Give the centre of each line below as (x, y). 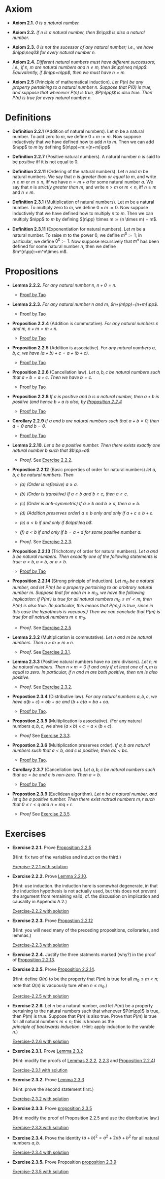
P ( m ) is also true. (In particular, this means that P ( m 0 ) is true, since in (83, 606)
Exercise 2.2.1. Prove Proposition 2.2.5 (52, 847)
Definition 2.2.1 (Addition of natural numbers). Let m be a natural (78, 131)
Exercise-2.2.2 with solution (40, 911)
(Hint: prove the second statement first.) (53, 1089)
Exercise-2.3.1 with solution (40, 1070)
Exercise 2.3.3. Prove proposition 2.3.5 (52, 1108)
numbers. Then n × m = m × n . (43, 643)
